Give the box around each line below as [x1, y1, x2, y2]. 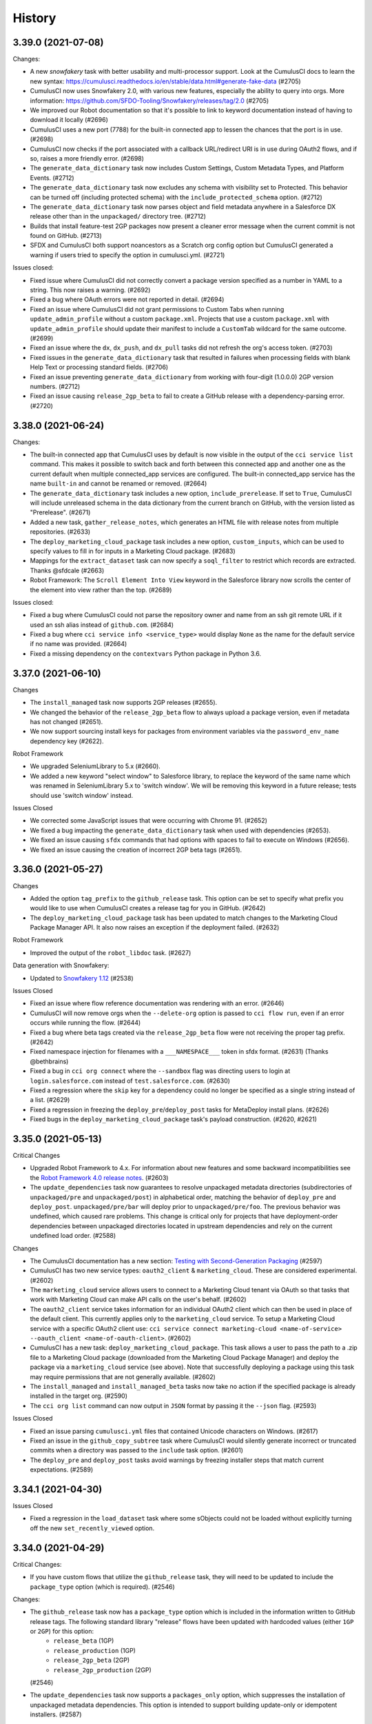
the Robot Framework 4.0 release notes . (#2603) [30, 1173, 169, 1182]
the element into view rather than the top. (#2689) [30, 585, 172, 594]
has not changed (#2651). [30, 717, 103, 725]
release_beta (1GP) [53, 1636, 114, 1645]
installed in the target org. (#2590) [30, 1392, 127, 1400]
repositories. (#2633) [30, 528, 91, 536]
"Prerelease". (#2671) [30, 508, 91, 517]
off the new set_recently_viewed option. [30, 1524, 155, 1532]
